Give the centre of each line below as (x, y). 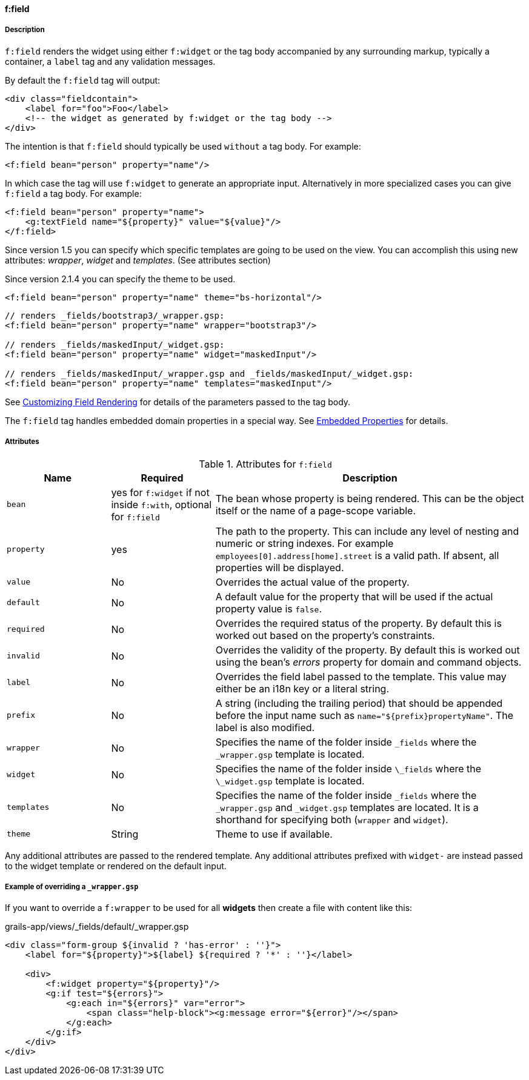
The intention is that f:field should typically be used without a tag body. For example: (183, 146)
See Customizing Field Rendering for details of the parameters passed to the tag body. (178, 402)
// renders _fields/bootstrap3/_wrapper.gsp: (115, 315)
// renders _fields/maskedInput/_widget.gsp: (115, 344)
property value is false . (268, 608)
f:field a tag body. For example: (73, 193)
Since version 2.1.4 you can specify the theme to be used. (120, 279)
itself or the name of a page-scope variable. (316, 510)
